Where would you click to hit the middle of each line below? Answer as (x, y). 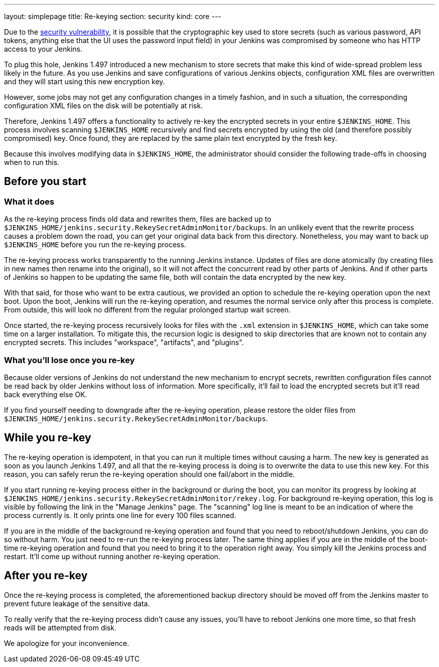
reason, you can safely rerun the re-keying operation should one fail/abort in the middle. (150, 474)
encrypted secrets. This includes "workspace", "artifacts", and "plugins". (124, 343)
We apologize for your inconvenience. (67, 643)
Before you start (45, 182)
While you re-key (48, 438)
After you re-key (46, 576)
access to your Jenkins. (43, 49)
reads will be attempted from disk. (60, 627)
